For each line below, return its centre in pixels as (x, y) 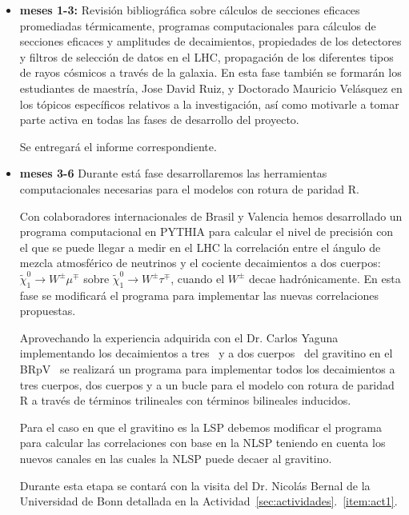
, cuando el (198, 278)
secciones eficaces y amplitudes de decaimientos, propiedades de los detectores (211, 41)
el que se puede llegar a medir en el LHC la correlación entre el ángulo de (200, 247)
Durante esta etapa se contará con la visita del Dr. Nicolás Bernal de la (195, 485)
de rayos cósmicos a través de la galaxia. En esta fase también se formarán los (211, 72)
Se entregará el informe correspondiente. (118, 146)
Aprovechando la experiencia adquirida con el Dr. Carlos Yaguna (179, 337)
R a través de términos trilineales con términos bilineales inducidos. (185, 400)
